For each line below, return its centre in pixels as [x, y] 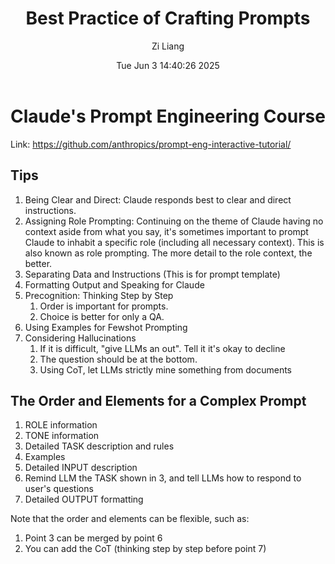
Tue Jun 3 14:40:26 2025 [168, 65]
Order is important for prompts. [104, 306]
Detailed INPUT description [81, 468]
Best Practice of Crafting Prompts [168, 18]
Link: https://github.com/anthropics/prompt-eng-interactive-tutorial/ [151, 144]
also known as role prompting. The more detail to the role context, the [168, 253]
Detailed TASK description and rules [99, 446]
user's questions [59, 489]
